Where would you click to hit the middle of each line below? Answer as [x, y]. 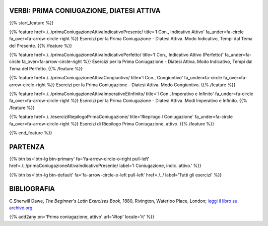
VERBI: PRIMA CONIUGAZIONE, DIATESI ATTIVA [85, 11]
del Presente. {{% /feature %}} [40, 46]
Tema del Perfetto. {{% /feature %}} [46, 68]
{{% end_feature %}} [31, 133]
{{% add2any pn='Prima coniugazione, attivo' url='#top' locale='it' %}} [82, 217]
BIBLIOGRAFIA [32, 189]
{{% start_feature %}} [32, 23]
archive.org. [22, 208]
